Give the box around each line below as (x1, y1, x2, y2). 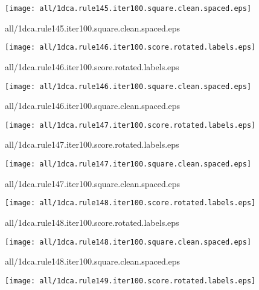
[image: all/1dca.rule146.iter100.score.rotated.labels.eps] (5, 43, 256, 52)
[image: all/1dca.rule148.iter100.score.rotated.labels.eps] (5, 199, 256, 208)
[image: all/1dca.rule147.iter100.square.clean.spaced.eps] (5, 160, 252, 168)
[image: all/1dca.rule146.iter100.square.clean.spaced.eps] (5, 82, 252, 91)
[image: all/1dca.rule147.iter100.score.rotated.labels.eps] (5, 120, 256, 130)
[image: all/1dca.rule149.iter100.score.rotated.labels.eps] (5, 276, 256, 285)
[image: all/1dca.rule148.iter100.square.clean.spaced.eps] (5, 237, 252, 246)
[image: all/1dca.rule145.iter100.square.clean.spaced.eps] (5, 4, 252, 13)
